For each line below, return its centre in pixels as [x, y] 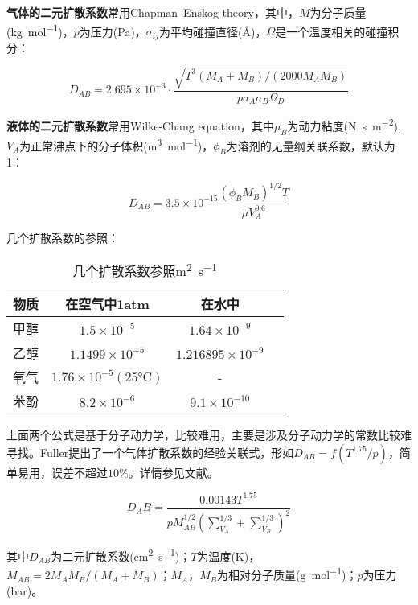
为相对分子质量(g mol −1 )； [287, 574]
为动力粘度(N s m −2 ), [344, 124]
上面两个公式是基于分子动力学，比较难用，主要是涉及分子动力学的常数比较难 [209, 435]
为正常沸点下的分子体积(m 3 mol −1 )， [117, 144]
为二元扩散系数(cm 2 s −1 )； [121, 555]
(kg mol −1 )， [40, 30]
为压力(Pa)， [113, 31]
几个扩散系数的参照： [63, 238]
